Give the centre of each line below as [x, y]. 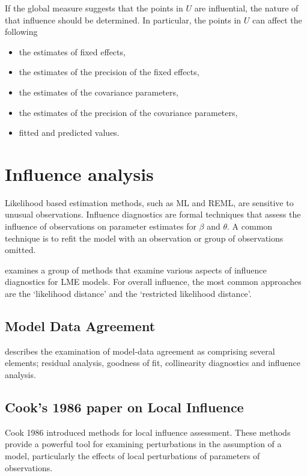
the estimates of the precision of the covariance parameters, [128, 112]
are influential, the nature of [246, 8]
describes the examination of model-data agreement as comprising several [140, 351]
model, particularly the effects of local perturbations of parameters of [132, 456]
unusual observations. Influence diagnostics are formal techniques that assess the [153, 214]
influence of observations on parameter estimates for [101, 226]
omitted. [20, 250]
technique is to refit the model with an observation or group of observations [144, 238]
